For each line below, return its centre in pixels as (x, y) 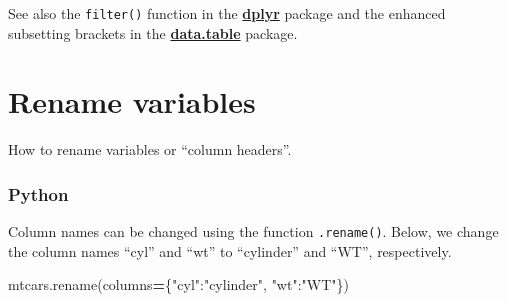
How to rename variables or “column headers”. (150, 149)
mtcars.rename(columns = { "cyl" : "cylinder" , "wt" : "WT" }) (178, 284)
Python (38, 193)
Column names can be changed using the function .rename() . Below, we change (253, 231)
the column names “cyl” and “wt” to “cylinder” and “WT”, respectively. (230, 250)
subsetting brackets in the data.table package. (153, 32)
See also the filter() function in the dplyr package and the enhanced (227, 13)
